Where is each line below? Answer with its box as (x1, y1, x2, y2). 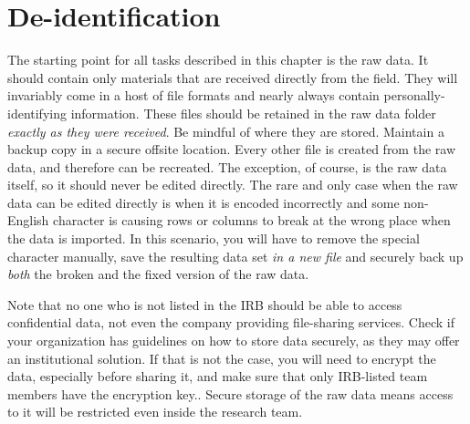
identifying (7, 103, 67, 122)
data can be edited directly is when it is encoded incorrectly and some (7, 192, 400, 212)
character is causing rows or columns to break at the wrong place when (53, 211, 451, 230)
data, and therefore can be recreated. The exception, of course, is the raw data (7, 157, 447, 176)
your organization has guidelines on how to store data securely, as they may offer (7, 331, 460, 350)
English (7, 211, 49, 230)
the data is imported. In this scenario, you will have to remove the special (7, 229, 420, 248)
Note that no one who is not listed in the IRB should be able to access (7, 295, 402, 314)
